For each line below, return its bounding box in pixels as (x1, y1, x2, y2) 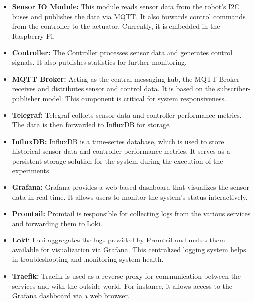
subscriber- (217, 83, 251, 94)
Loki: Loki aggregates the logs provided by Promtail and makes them (12, 235, 225, 245)
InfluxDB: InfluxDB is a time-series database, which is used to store (12, 136, 224, 146)
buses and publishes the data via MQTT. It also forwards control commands (12, 11, 246, 21)
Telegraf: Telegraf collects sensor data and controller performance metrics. (12, 110, 242, 120)
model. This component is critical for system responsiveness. (42, 93, 226, 103)
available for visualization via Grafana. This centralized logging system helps (12, 244, 246, 254)
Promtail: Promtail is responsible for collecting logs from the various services (12, 208, 251, 219)
